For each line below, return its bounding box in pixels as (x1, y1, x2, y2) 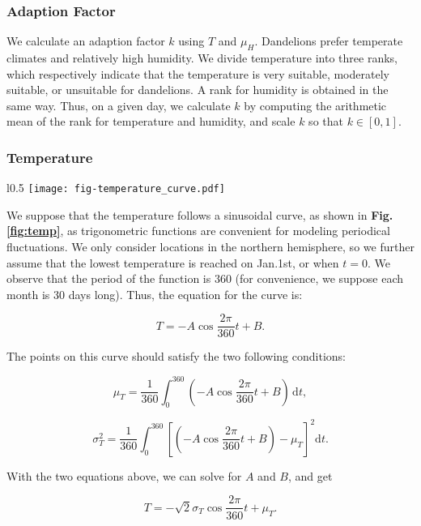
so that (308, 113, 343, 130)
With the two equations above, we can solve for (6, 467, 242, 484)
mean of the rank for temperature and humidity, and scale (6, 113, 296, 130)
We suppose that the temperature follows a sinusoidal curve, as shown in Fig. (6, 206, 393, 223)
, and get (287, 467, 333, 484)
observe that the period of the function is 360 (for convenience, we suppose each (6, 270, 404, 287)
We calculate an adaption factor (6, 32, 165, 49)
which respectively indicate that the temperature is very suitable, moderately (6, 65, 389, 82)
